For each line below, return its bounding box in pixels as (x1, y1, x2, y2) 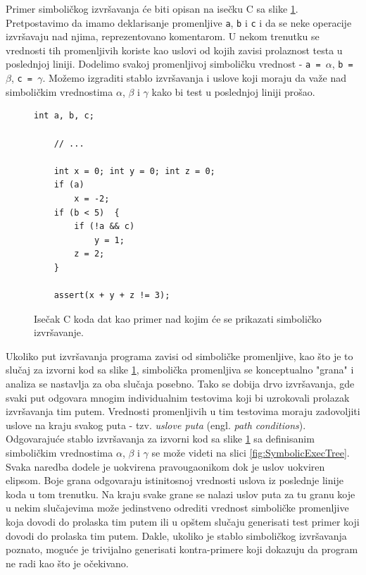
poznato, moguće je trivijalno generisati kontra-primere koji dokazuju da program (6, 542, 358, 557)
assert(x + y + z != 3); (53, 290, 170, 301)
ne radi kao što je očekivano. (6, 555, 129, 570)
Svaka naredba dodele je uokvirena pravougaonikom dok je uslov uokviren (6, 459, 325, 474)
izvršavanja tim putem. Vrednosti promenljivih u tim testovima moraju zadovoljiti (6, 404, 360, 419)
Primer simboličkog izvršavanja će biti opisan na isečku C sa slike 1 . (6, 1, 298, 16)
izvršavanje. (34, 325, 84, 340)
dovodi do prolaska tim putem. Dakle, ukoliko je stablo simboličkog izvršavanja (6, 528, 347, 543)
